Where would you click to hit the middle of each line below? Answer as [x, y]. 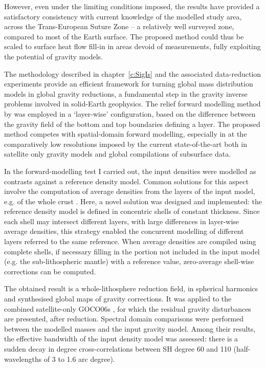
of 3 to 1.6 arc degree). [79, 359]
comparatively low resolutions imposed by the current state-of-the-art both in [126, 144]
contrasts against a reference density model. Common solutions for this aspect [126, 181]
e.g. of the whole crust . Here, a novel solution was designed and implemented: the [133, 201]
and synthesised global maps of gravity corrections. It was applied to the [118, 299]
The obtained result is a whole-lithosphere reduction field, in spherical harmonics [131, 288]
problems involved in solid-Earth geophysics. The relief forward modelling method [132, 104]
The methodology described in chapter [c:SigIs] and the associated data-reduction [133, 73]
